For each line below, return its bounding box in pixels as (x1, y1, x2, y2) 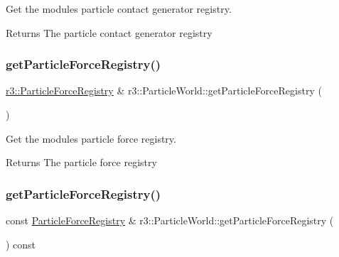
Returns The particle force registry (6, 155, 157, 170)
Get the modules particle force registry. (6, 131, 176, 146)
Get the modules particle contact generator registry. (6, 1, 232, 16)
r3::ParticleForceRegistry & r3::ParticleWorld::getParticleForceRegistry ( (6, 83, 322, 98)
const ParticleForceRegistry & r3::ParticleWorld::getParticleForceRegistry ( (6, 213, 334, 227)
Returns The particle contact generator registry (6, 25, 212, 40)
